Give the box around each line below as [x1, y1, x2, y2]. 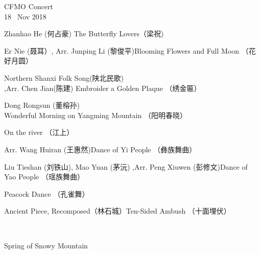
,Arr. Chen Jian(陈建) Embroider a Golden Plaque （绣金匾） [4, 82, 201, 93]
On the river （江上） [4, 127, 74, 137]
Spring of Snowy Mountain [4, 240, 88, 250]
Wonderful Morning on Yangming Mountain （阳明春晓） [4, 109, 187, 120]
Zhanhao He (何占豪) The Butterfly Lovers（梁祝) [4, 28, 164, 39]
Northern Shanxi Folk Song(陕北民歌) [4, 72, 124, 83]
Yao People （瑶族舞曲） [4, 171, 84, 182]
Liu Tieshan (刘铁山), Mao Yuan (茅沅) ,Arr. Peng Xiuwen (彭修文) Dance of [4, 161, 248, 172]
